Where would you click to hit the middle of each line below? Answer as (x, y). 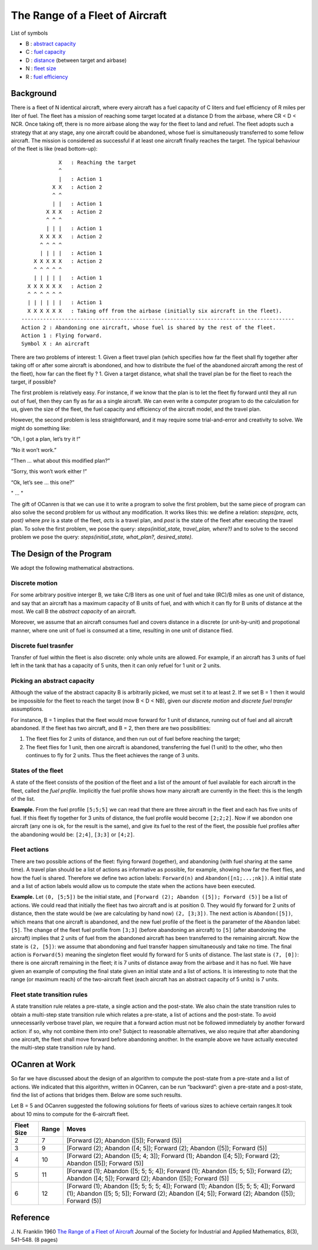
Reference (30, 1217)
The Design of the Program (61, 554)
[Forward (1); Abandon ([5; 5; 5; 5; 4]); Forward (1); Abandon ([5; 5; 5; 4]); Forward (181, 1186)
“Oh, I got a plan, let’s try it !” (46, 439)
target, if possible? (33, 382)
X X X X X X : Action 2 (65, 286)
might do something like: (41, 428)
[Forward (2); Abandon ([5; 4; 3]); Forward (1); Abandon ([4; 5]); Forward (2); (173, 1156)
